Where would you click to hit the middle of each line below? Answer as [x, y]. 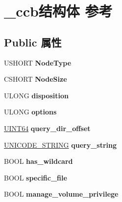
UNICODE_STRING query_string [61, 145]
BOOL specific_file [36, 177]
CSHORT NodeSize [36, 79]
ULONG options [30, 112]
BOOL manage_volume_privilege [61, 194]
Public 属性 [33, 42]
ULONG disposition [37, 95]
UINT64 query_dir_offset [47, 128]
